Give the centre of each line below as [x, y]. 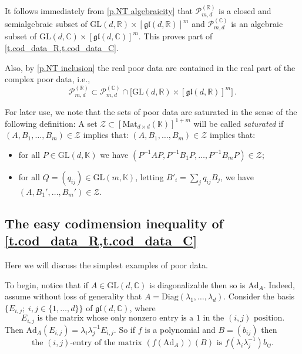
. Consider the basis [259, 296]
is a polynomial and [180, 329]
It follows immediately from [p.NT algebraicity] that [99, 10]
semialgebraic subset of [46, 24]
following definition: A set [51, 123]
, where [142, 307]
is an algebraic [257, 24]
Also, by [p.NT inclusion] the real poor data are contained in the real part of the [150, 67]
